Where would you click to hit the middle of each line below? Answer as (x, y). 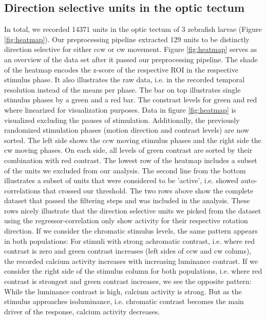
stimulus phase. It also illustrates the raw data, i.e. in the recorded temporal (125, 79)
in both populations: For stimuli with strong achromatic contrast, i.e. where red (130, 241)
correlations (22, 190)
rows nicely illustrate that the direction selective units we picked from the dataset (133, 210)
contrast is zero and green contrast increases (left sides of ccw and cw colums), (128, 251)
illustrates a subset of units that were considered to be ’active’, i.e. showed (121, 180)
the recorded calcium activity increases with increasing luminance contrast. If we (131, 261)
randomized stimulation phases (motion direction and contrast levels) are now (127, 130)
